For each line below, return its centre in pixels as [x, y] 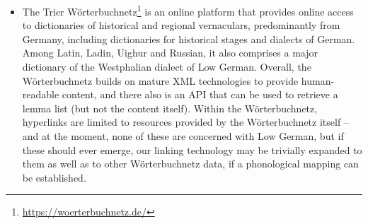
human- [318, 80]
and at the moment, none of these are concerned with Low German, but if [183, 136]
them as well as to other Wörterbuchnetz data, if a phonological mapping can [190, 164]
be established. [54, 177]
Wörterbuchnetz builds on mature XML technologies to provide [160, 80]
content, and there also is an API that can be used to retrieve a [200, 94]
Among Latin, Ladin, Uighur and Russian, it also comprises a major [170, 53]
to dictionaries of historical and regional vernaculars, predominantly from [181, 25]
